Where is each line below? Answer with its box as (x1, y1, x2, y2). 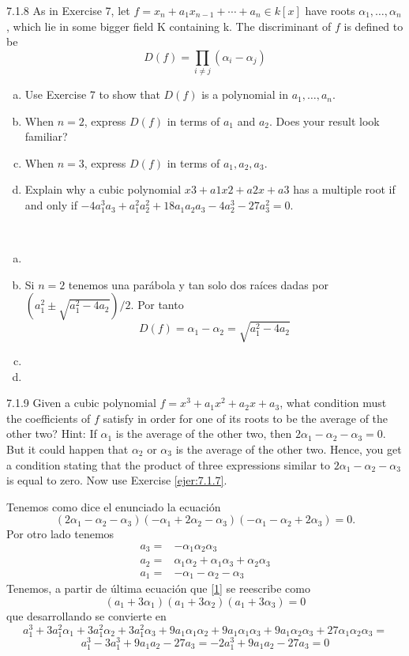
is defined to (343, 17, 403, 34)
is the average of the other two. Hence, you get (175, 440, 402, 457)
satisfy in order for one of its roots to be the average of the (103, 409, 388, 426)
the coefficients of (6, 409, 91, 426)
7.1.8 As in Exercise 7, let (6, 2, 130, 18)
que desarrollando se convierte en (6, 607, 167, 624)
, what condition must (280, 394, 387, 411)
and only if (24, 197, 77, 213)
